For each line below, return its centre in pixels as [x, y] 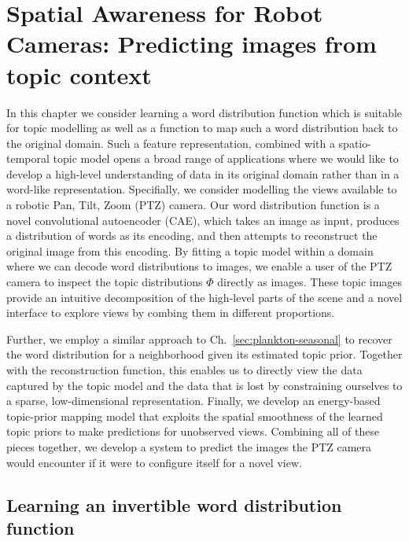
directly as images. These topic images [310, 282]
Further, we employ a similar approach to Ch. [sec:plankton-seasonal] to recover [199, 339]
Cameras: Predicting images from [192, 44]
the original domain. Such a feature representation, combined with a [171, 143]
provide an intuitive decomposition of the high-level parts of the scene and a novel [204, 297]
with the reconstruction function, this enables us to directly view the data [184, 370]
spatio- [355, 143]
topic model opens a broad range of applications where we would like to [226, 158]
